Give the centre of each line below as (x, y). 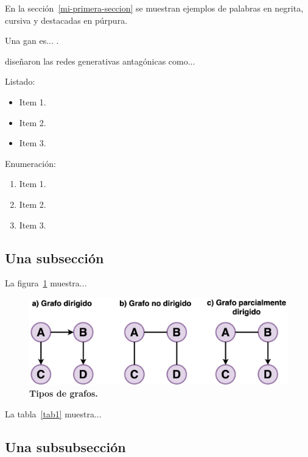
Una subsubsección (65, 446)
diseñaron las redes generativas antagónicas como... (100, 61)
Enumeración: (30, 163)
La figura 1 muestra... (46, 283)
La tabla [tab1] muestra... (53, 413)
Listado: (20, 81)
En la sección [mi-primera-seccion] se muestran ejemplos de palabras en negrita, (154, 8)
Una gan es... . (32, 41)
